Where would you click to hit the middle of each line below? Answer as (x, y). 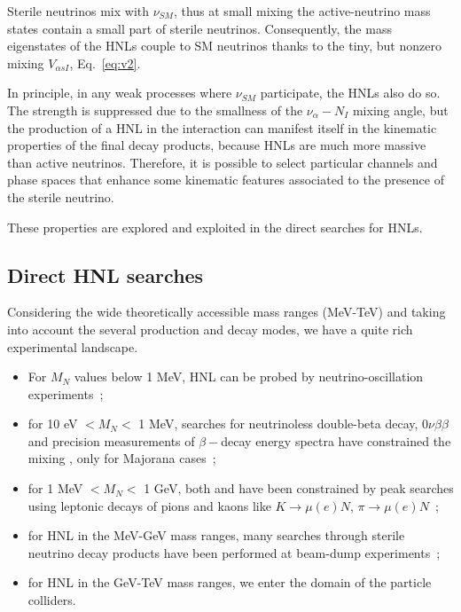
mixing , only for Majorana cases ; (122, 458)
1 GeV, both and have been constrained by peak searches (299, 488)
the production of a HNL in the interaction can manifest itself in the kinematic (222, 127)
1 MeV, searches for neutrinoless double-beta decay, (278, 424)
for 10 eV (53, 424)
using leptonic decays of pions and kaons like (149, 505)
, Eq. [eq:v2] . (105, 63)
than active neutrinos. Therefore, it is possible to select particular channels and (223, 162)
